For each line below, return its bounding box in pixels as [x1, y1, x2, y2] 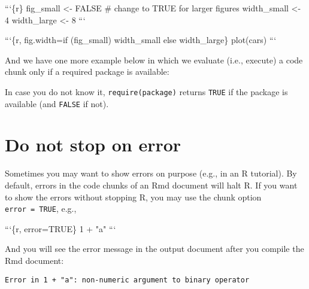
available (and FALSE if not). [5, 97, 109, 109]
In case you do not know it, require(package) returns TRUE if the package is [5, 85, 288, 98]
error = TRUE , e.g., [5, 202, 77, 215]
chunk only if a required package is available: [5, 65, 169, 78]
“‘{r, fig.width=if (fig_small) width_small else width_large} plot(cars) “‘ [5, 34, 277, 46]
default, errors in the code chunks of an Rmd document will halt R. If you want [5, 179, 298, 191]
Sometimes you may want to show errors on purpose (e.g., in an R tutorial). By [5, 167, 297, 180]
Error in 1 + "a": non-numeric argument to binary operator [5, 275, 250, 284]
